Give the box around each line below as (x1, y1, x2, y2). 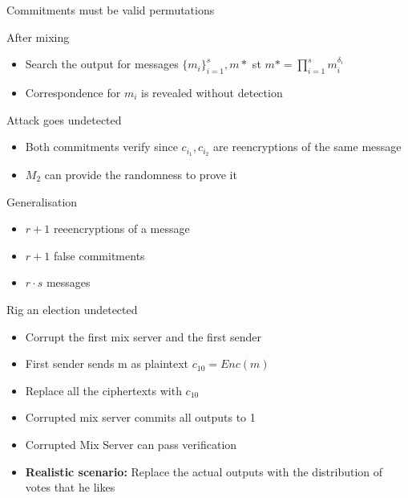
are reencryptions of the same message (213, 138, 402, 155)
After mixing (6, 28, 70, 45)
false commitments (53, 247, 145, 263)
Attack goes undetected (6, 111, 122, 128)
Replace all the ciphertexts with (25, 382, 182, 398)
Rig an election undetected (6, 301, 138, 317)
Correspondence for (25, 84, 121, 100)
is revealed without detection (141, 84, 283, 100)
